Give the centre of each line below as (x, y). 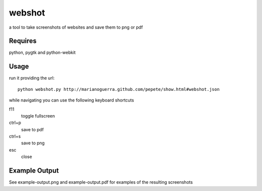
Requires (23, 41)
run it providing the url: (32, 78)
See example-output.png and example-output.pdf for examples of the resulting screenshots (101, 182)
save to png (33, 143)
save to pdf (32, 129)
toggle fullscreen (38, 116)
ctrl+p (15, 123)
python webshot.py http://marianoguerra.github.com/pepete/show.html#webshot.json (119, 89)
